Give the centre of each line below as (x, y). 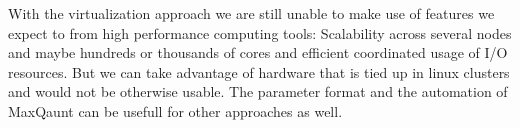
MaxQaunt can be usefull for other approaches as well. (175, 110)
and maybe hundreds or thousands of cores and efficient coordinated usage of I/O (258, 52)
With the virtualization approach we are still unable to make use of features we (251, 13)
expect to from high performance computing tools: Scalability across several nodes (260, 32)
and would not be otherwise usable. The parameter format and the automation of (258, 91)
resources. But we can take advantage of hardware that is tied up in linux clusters (259, 71)
